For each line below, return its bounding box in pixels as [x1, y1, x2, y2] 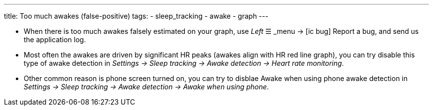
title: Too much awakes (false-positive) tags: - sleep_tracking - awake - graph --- [4, 12, 268, 20]
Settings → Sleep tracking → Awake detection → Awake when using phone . [24, 82, 269, 91]
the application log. [24, 35, 86, 44]
